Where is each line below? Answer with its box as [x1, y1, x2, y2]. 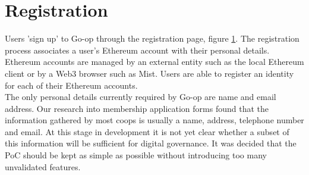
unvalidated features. [5, 160, 81, 173]
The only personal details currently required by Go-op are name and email [5, 90, 276, 103]
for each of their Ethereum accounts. [5, 79, 138, 91]
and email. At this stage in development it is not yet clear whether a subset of [5, 125, 289, 137]
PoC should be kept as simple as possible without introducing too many [5, 149, 267, 161]
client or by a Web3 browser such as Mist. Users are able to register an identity [5, 67, 294, 79]
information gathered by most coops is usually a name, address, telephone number [5, 114, 304, 126]
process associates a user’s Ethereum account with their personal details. [5, 43, 270, 56]
